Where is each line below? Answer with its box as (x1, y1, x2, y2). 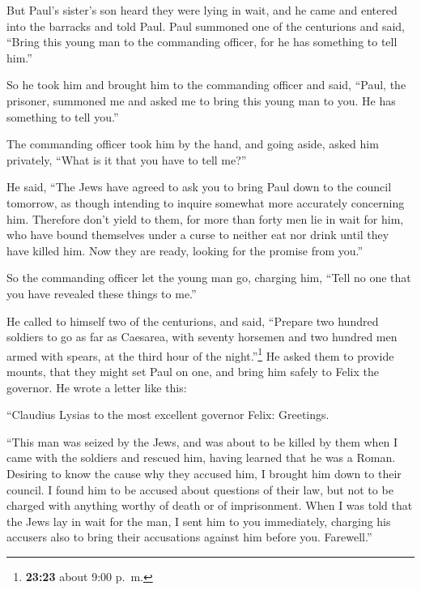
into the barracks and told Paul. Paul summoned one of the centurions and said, (6, 17, 406, 34)
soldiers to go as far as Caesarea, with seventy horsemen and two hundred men (6, 328, 398, 345)
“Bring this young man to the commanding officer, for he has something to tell (6, 33, 398, 50)
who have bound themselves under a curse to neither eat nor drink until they (6, 226, 389, 243)
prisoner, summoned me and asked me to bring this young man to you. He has (6, 92, 396, 109)
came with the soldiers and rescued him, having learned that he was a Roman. (6, 449, 396, 466)
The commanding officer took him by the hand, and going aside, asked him (6, 135, 379, 152)
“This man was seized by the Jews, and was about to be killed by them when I (6, 433, 398, 450)
